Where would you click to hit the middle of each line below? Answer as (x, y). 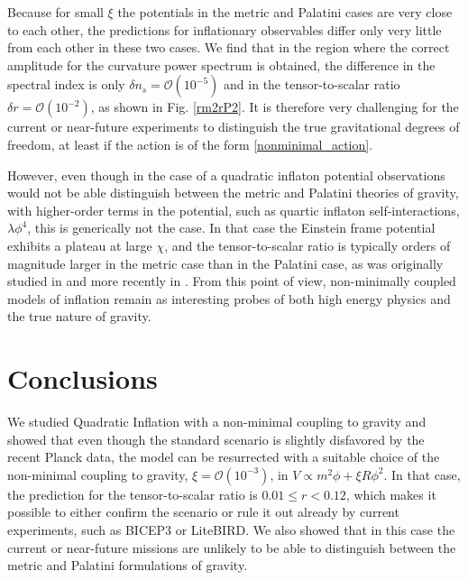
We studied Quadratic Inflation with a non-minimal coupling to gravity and (217, 422)
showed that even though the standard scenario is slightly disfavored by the (216, 439)
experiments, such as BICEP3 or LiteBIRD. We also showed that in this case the (231, 529)
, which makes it (391, 494)
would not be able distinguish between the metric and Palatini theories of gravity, (233, 193)
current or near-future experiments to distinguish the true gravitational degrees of (234, 127)
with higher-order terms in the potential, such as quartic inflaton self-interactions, (234, 210)
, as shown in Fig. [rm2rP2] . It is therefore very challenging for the (275, 107)
